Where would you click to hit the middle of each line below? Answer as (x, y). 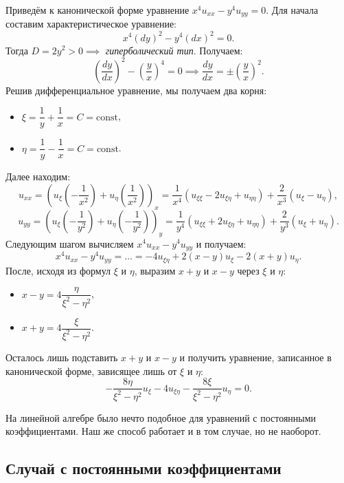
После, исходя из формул (58, 270)
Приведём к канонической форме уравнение (98, 10)
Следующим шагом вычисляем (70, 243)
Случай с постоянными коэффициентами (144, 468)
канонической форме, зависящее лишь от (91, 371)
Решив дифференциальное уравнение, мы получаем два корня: (136, 90)
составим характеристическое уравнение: (91, 24)
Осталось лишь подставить (62, 357)
